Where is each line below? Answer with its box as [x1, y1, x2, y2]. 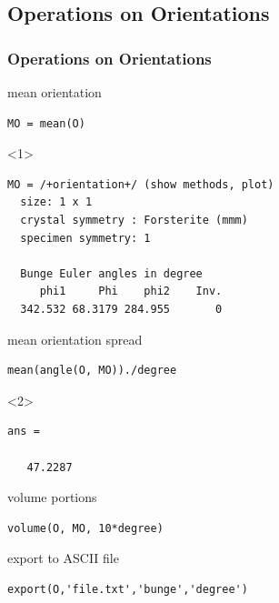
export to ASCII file [7, 548, 119, 568]
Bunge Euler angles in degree [20, 266, 203, 280]
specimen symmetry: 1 [20, 231, 151, 245]
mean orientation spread [7, 329, 143, 348]
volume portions [7, 487, 97, 507]
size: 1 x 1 [20, 196, 93, 209]
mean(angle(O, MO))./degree [7, 364, 177, 377]
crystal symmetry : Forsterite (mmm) [20, 213, 248, 226]
